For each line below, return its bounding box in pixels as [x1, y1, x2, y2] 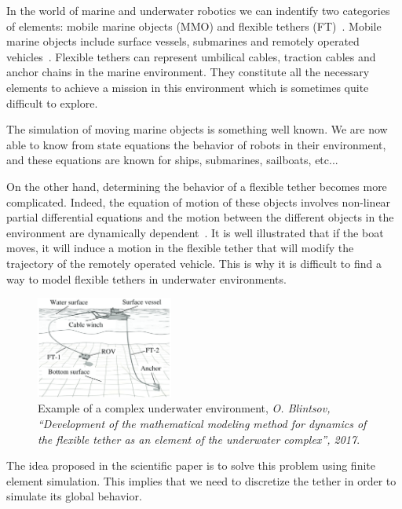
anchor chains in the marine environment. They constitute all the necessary [6, 64, 370, 80]
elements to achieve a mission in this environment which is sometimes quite [6, 79, 369, 95]
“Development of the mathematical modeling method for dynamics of [38, 415, 367, 431]
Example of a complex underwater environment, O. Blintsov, [38, 400, 331, 416]
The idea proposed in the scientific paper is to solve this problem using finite [6, 457, 375, 474]
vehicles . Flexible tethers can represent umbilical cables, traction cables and [6, 48, 376, 64]
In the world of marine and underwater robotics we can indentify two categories [6, 2, 390, 18]
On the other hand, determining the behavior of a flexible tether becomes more [6, 178, 387, 194]
